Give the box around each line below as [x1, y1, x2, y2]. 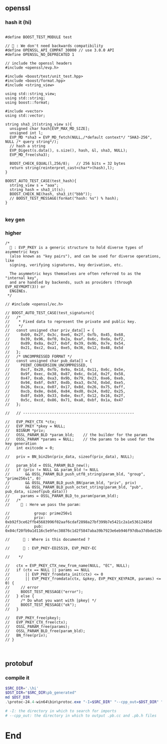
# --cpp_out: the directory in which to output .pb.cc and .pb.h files [5, 713, 157, 718]
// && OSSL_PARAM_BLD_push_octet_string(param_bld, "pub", [5, 485, 143, 490]
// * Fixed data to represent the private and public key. [5, 319, 137, 324]
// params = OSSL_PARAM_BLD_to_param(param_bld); [5, 493, 119, 498]
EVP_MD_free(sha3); [9, 152, 50, 157]
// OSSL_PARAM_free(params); [5, 624, 70, 629]
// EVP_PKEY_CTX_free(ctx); [5, 620, 68, 624]
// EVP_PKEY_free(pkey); [5, 615, 61, 620]
